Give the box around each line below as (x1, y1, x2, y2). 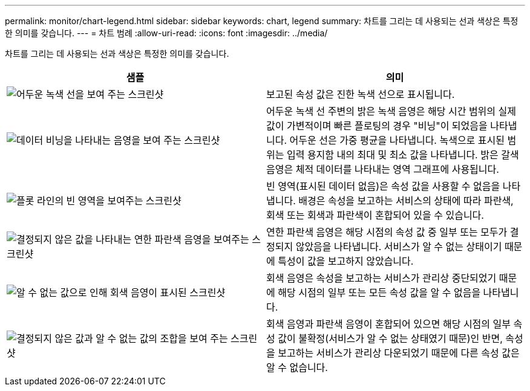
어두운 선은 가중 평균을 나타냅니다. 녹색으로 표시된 (289, 134, 505, 146)
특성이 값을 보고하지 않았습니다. (278, 255, 414, 267)
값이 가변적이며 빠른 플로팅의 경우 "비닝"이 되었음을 (266, 120, 488, 132)
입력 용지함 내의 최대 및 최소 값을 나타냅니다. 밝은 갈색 (286, 149, 519, 161)
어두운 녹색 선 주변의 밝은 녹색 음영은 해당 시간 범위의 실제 (266, 105, 517, 117)
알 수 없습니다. (266, 361, 328, 373)
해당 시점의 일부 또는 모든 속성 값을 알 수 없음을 (278, 286, 481, 299)
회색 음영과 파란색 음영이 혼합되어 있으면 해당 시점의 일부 (266, 318, 511, 330)
